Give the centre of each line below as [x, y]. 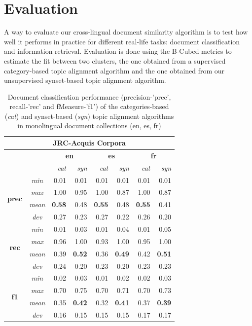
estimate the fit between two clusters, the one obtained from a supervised [115, 60]
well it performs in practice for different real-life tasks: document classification [122, 41]
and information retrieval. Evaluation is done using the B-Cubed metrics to [118, 51]
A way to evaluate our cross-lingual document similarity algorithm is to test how [126, 32]
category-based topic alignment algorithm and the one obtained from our [114, 70]
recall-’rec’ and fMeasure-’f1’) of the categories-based [89, 106]
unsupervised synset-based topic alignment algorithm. [85, 80]
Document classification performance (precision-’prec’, [89, 96]
